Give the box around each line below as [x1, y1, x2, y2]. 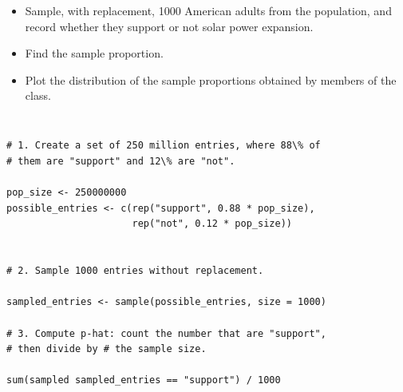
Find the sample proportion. [25, 45, 164, 61]
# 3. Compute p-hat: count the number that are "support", [6, 327, 326, 339]
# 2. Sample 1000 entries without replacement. [6, 265, 264, 277]
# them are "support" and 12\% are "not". [6, 156, 235, 167]
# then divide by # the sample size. [6, 343, 207, 355]
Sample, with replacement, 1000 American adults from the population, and [25, 2, 392, 18]
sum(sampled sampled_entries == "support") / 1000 [6, 374, 281, 386]
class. [25, 87, 51, 104]
